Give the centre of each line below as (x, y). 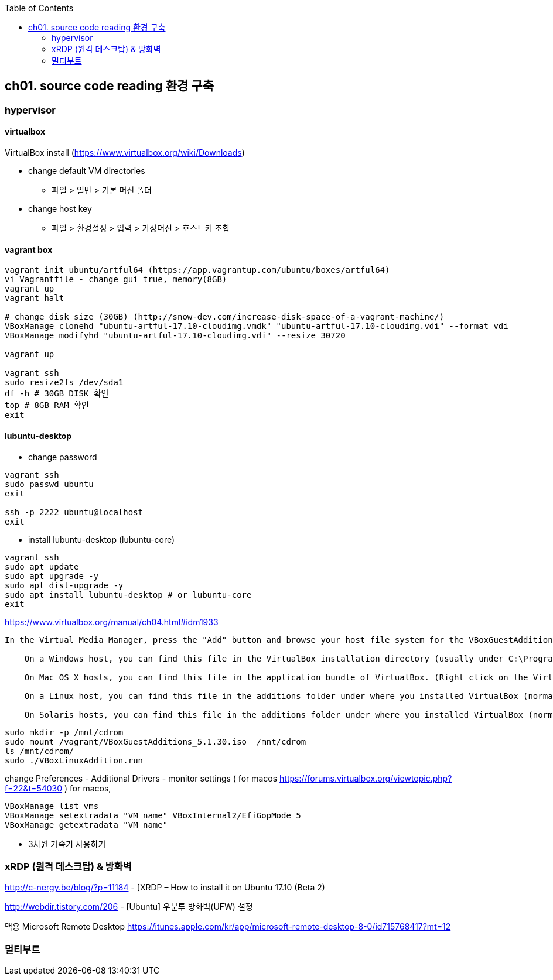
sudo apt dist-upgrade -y (64, 585)
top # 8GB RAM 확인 (47, 405)
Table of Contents (39, 8)
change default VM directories (87, 171)
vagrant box (29, 249)
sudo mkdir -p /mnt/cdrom (64, 732)
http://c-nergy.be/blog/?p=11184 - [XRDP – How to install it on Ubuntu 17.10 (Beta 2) (165, 888)
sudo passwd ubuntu (49, 484)
